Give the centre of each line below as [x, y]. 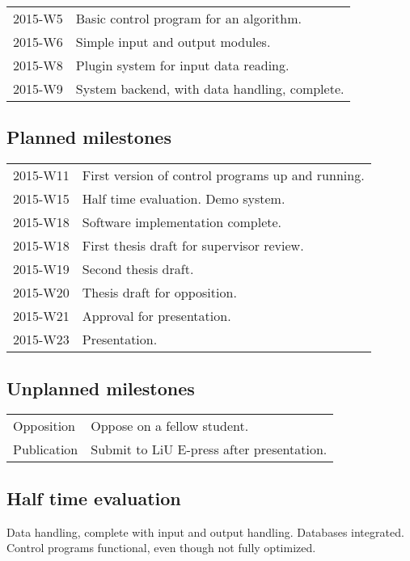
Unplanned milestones [101, 388]
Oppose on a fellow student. [170, 426]
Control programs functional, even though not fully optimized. [161, 548]
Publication [46, 449]
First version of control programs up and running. [223, 175]
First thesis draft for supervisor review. [193, 246]
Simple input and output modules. [173, 42]
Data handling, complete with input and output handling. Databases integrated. [205, 531]
